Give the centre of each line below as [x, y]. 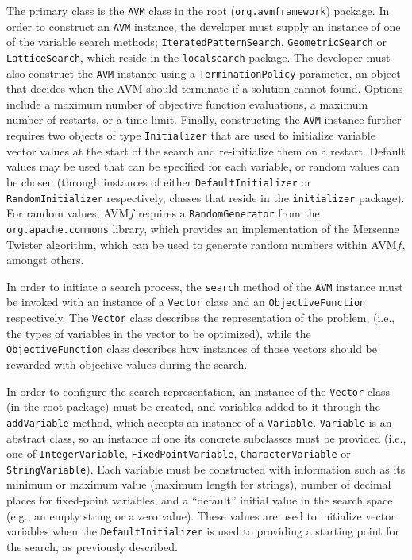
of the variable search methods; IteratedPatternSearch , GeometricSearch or [196, 42]
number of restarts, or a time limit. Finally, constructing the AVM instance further [204, 119]
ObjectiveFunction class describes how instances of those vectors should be [192, 349]
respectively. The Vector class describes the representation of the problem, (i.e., [201, 318]
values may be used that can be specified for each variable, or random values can [203, 166]
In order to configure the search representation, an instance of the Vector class [198, 391]
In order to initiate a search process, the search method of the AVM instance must [205, 286]
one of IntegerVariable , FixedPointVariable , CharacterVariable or [179, 453]
